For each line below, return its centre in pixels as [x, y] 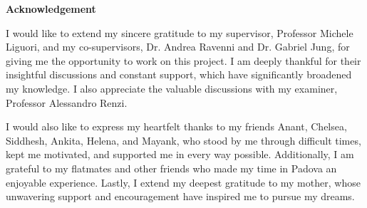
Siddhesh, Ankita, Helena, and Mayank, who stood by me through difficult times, [183, 140]
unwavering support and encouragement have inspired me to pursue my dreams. [180, 196]
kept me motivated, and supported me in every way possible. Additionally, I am [180, 154]
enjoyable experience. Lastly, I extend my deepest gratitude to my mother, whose [183, 182]
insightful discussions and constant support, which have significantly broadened [179, 74]
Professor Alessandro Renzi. [67, 102]
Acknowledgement [51, 9]
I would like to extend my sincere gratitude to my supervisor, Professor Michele [180, 32]
